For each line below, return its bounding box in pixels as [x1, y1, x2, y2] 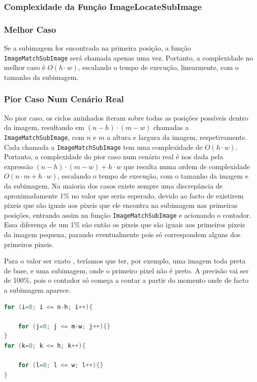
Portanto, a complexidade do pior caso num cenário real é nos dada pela [4, 151, 223, 162]
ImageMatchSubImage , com [4, 131, 85, 142]
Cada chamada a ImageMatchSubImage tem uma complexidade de [4, 141, 203, 152]
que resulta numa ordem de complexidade [123, 161, 250, 171]
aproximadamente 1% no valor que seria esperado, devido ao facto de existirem [4, 190, 244, 200]
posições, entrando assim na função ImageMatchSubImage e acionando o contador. [4, 209, 252, 220]
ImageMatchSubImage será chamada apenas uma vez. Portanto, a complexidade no [4, 52, 253, 63]
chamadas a [153, 122, 189, 132]
